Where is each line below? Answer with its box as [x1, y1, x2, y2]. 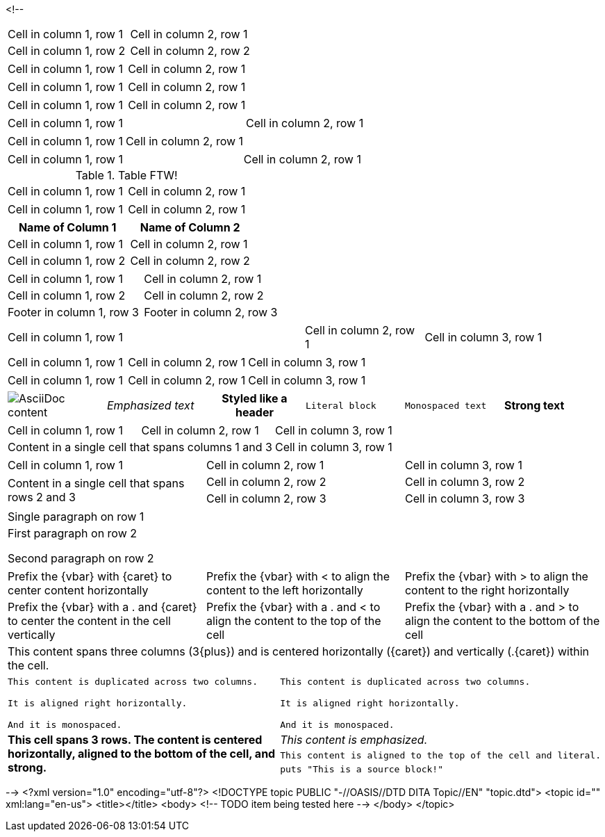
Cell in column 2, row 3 [206, 491, 326, 505]
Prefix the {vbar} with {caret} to [8, 569, 172, 583]
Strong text [504, 398, 565, 412]
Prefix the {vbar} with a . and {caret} [8, 600, 197, 614]
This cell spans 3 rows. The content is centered [8, 733, 263, 747]
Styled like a [222, 391, 288, 405]
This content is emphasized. [280, 733, 428, 747]
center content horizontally [8, 583, 149, 597]
